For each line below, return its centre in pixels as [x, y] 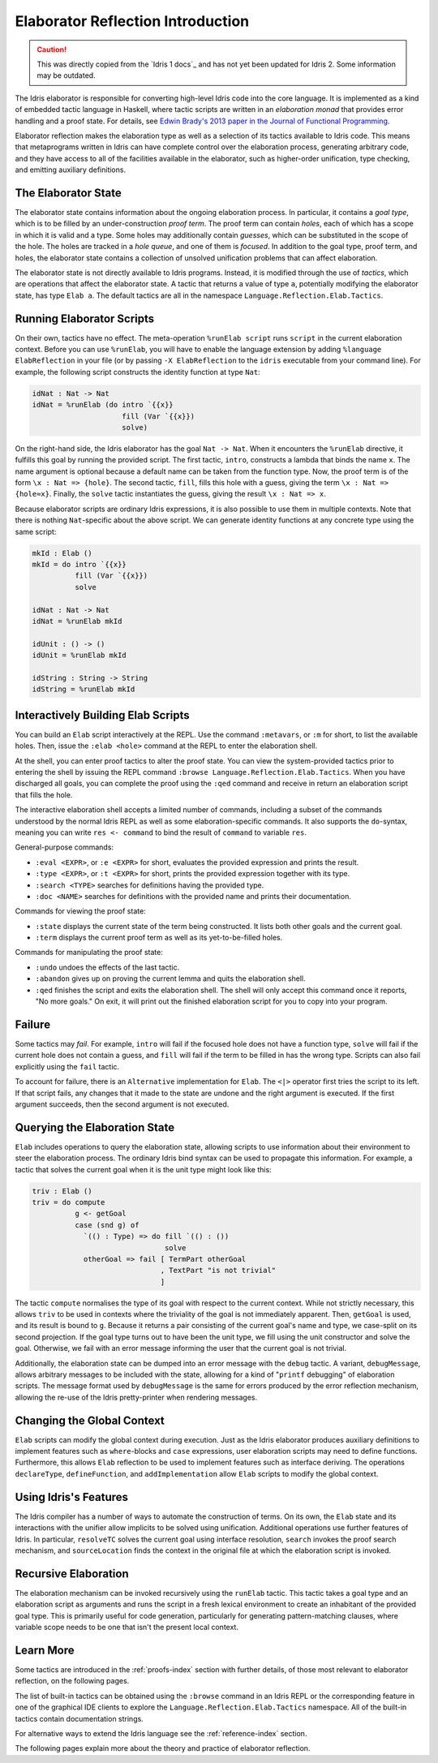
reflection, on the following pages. [72, 1681]
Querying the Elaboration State [94, 1127]
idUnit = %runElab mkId [79, 656]
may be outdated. [67, 75]
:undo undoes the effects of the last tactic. [107, 967]
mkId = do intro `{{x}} [79, 565]
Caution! [52, 49]
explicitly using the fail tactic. [67, 1066]
